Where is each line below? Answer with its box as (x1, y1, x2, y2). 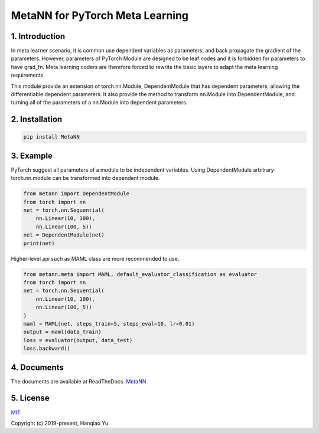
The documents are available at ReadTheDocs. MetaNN (11, 378, 147, 385)
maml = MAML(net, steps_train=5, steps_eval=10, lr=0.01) (23, 320, 195, 327)
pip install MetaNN (23, 133, 80, 140)
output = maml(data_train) (23, 329, 102, 336)
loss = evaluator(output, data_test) (23, 337, 133, 343)
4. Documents (11, 362, 64, 372)
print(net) (23, 240, 55, 247)
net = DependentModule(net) (23, 232, 105, 238)
